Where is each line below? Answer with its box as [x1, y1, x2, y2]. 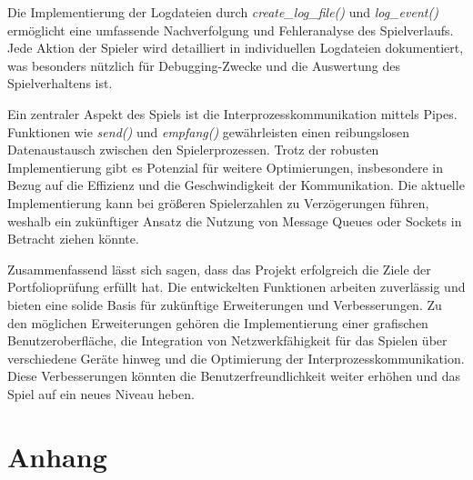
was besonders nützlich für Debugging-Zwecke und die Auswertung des [7, 55, 400, 75]
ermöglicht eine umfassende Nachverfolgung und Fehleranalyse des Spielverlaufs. [7, 20, 454, 39]
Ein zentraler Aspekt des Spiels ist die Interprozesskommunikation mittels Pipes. [7, 104, 458, 123]
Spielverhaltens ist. [7, 74, 113, 93]
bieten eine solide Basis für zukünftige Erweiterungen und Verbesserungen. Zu [7, 295, 442, 314]
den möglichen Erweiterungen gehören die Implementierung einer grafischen [7, 313, 428, 332]
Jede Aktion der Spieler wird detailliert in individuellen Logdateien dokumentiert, [7, 38, 464, 57]
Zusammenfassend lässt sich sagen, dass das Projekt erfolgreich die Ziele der [7, 259, 431, 278]
